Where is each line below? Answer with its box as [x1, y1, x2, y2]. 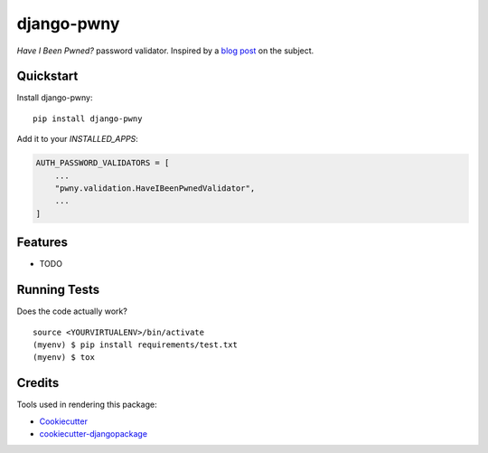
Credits [16, 375, 60, 391]
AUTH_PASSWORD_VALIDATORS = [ [35, 158, 170, 168]
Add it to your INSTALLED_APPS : [16, 134, 139, 145]
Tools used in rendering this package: [16, 399, 157, 411]
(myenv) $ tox [33, 353, 95, 363]
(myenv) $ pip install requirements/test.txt [33, 339, 239, 350]
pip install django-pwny [33, 113, 143, 124]
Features [16, 235, 68, 250]
